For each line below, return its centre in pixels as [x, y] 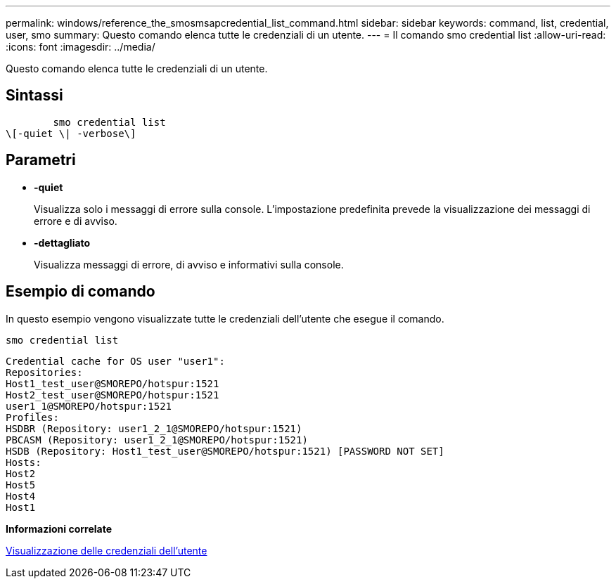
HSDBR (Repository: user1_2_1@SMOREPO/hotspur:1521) [154, 428]
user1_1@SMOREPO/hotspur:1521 [89, 406]
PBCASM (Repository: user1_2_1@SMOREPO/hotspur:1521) [157, 440]
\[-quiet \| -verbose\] [71, 133]
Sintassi [34, 96]
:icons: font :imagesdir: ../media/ [81, 47]
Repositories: [44, 372]
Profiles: [32, 417]
